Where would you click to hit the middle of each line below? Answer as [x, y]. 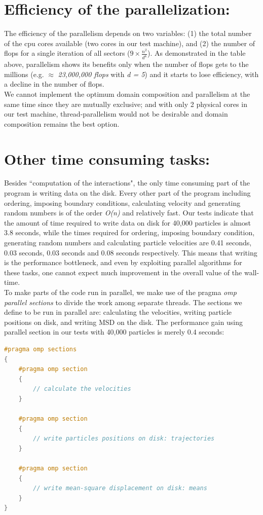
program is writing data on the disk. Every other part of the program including [127, 193]
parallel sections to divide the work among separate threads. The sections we [123, 302]
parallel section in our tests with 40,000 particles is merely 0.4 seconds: [114, 332]
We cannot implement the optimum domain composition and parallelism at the [127, 94]
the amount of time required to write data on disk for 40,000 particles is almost [127, 222]
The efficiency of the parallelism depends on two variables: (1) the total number [128, 33]
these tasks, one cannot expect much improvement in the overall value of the [123, 272]
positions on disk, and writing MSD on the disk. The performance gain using [123, 322]
